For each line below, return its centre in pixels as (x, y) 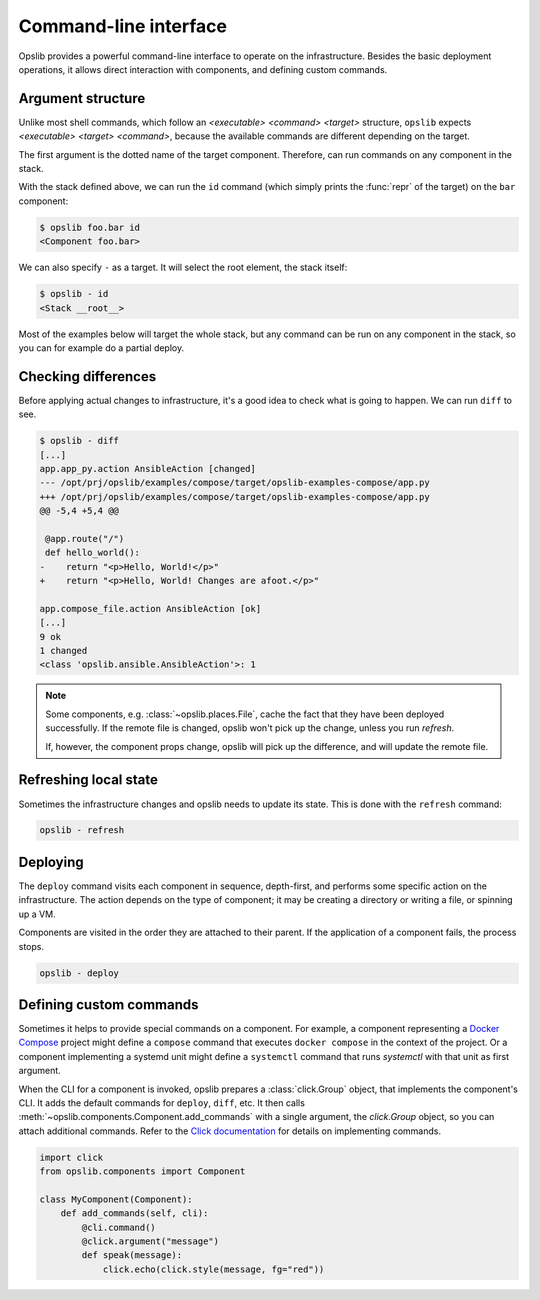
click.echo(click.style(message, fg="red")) (213, 1269)
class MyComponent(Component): (116, 1199)
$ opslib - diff (79, 441)
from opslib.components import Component (142, 1171)
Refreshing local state (88, 780)
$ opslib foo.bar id (89, 227)
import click (71, 1157)
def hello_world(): (92, 553)
